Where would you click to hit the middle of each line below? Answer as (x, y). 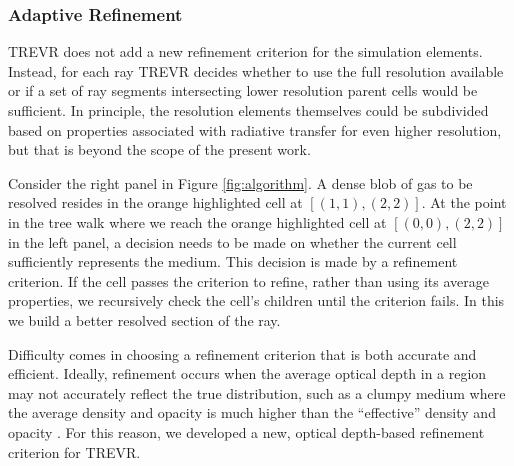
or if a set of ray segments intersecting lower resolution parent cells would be (243, 90)
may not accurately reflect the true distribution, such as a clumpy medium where (257, 392)
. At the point (464, 202)
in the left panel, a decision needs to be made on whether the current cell (232, 241)
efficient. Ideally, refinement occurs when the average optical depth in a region (247, 373)
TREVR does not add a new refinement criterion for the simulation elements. (245, 51)
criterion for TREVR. (74, 451)
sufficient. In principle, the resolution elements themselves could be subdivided (248, 110)
